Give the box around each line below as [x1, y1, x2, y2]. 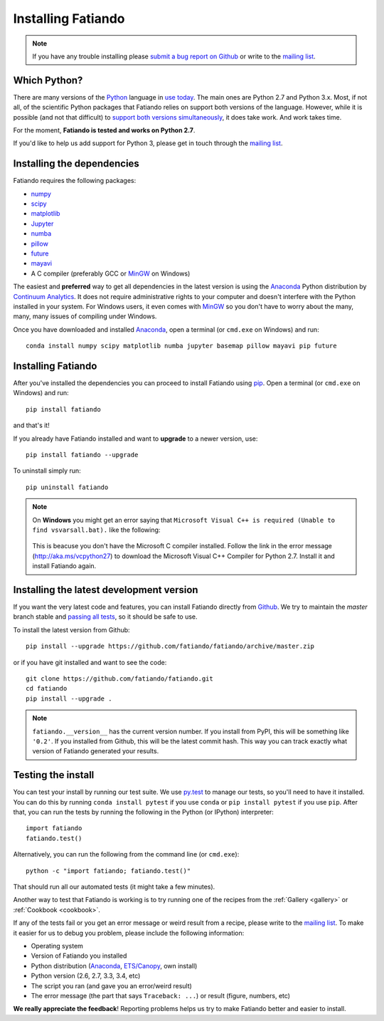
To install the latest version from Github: [13, 625, 131, 634]
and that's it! [13, 421, 50, 430]
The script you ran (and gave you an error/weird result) [31, 981, 192, 990]
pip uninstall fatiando [26, 483, 109, 491]
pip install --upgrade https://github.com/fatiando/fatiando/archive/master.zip [26, 642, 315, 651]
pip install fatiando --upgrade [26, 451, 139, 459]
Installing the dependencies [13, 157, 140, 170]
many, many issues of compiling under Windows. [13, 312, 157, 320]
